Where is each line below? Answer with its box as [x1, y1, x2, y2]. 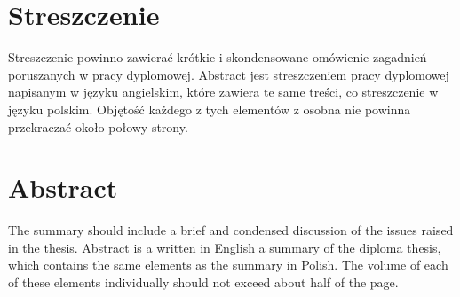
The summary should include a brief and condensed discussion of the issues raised [8, 221, 454, 239]
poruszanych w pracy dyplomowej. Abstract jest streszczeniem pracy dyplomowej [8, 65, 449, 83]
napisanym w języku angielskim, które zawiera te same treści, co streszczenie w [8, 82, 439, 101]
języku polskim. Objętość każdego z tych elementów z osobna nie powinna [8, 99, 411, 118]
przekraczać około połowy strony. [8, 117, 188, 136]
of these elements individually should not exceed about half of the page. [8, 273, 399, 291]
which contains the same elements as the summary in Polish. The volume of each [8, 255, 448, 274]
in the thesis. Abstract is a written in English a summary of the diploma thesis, [8, 238, 441, 256]
